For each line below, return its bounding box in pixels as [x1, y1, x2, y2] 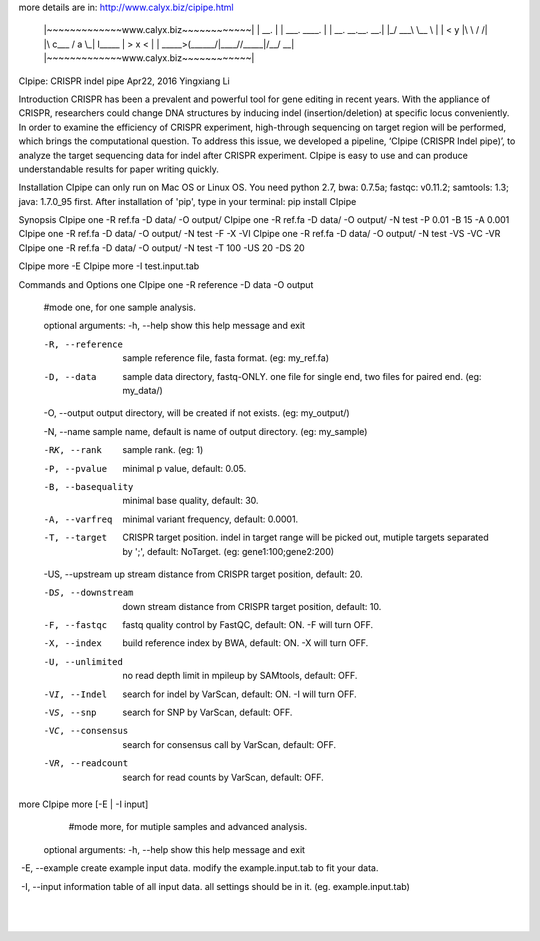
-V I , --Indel [43, 688, 108, 700]
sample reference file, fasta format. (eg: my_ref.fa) [122, 352, 330, 364]
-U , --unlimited [43, 656, 124, 667]
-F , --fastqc [43, 620, 108, 631]
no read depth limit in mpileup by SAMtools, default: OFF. [122, 670, 358, 682]
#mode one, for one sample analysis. [43, 301, 197, 314]
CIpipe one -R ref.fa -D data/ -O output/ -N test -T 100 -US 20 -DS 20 [18, 241, 305, 254]
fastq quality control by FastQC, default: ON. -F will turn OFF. [122, 619, 374, 631]
